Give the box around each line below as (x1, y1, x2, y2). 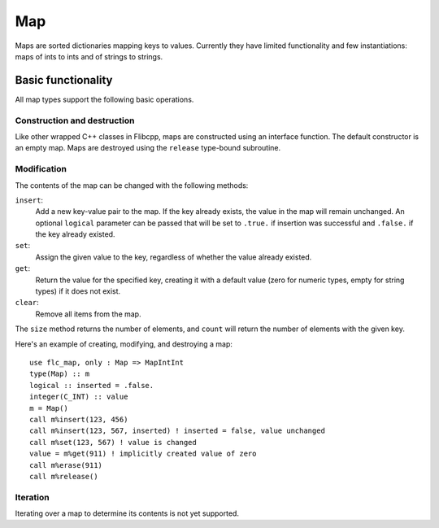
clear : (15, 298, 40, 308)
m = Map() (29, 404, 68, 412)
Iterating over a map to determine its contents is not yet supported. (15, 508, 240, 518)
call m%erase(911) (29, 460, 103, 469)
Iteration (15, 491, 50, 503)
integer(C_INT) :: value (29, 392, 128, 402)
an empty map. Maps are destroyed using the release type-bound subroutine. (15, 143, 281, 153)
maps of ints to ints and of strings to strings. (15, 51, 163, 61)
